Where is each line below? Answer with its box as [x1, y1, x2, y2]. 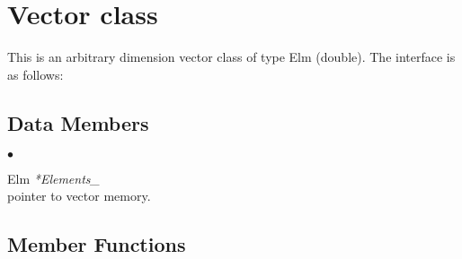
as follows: [7, 65, 64, 83]
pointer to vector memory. [7, 186, 151, 205]
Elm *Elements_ [7, 168, 100, 187]
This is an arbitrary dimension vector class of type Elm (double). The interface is [7, 47, 456, 66]
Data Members [7, 108, 149, 136]
